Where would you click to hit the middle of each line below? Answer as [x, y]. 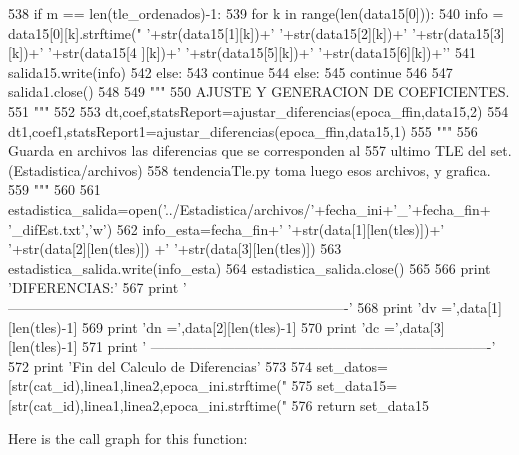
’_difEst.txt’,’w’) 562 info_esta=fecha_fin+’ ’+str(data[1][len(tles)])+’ [226, 228]
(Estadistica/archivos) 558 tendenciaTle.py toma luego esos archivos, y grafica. [249, 169]
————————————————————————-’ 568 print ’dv [222, 306]
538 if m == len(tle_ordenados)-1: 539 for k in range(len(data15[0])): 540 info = [256, 13]
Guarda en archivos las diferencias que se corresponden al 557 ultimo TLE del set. [260, 150]
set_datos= [352, 365]
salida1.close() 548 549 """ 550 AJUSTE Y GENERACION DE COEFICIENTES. [259, 91]
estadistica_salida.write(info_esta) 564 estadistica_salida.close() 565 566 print [249, 267]
